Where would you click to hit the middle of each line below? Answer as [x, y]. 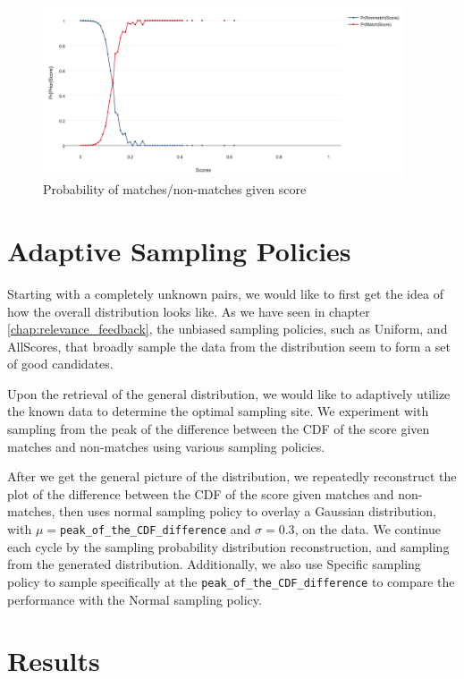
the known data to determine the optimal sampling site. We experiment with [218, 411]
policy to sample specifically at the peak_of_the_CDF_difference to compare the [231, 581]
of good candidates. [60, 364]
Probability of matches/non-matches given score [175, 189]
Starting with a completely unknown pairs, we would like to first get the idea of [225, 293]
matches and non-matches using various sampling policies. [166, 446]
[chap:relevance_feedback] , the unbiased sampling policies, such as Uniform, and [228, 329]
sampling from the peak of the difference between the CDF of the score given [219, 429]
